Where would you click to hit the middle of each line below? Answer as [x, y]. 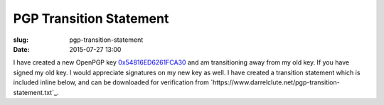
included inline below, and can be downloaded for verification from [111, 82]
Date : [21, 49]
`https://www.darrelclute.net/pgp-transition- [275, 82]
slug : [21, 40]
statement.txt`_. [36, 92]
